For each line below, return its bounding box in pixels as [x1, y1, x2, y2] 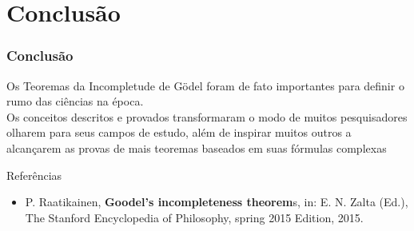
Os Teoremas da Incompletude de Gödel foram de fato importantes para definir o [6, 77, 404, 94]
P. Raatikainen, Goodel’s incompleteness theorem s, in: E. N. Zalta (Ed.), [25, 193, 408, 210]
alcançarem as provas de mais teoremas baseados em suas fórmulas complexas [6, 139, 387, 156]
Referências [6, 166, 62, 183]
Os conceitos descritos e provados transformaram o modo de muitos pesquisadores [6, 108, 408, 125]
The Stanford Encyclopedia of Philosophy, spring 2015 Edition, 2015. [25, 209, 364, 225]
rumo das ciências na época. [6, 93, 144, 110]
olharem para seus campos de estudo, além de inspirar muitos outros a [6, 124, 352, 141]
